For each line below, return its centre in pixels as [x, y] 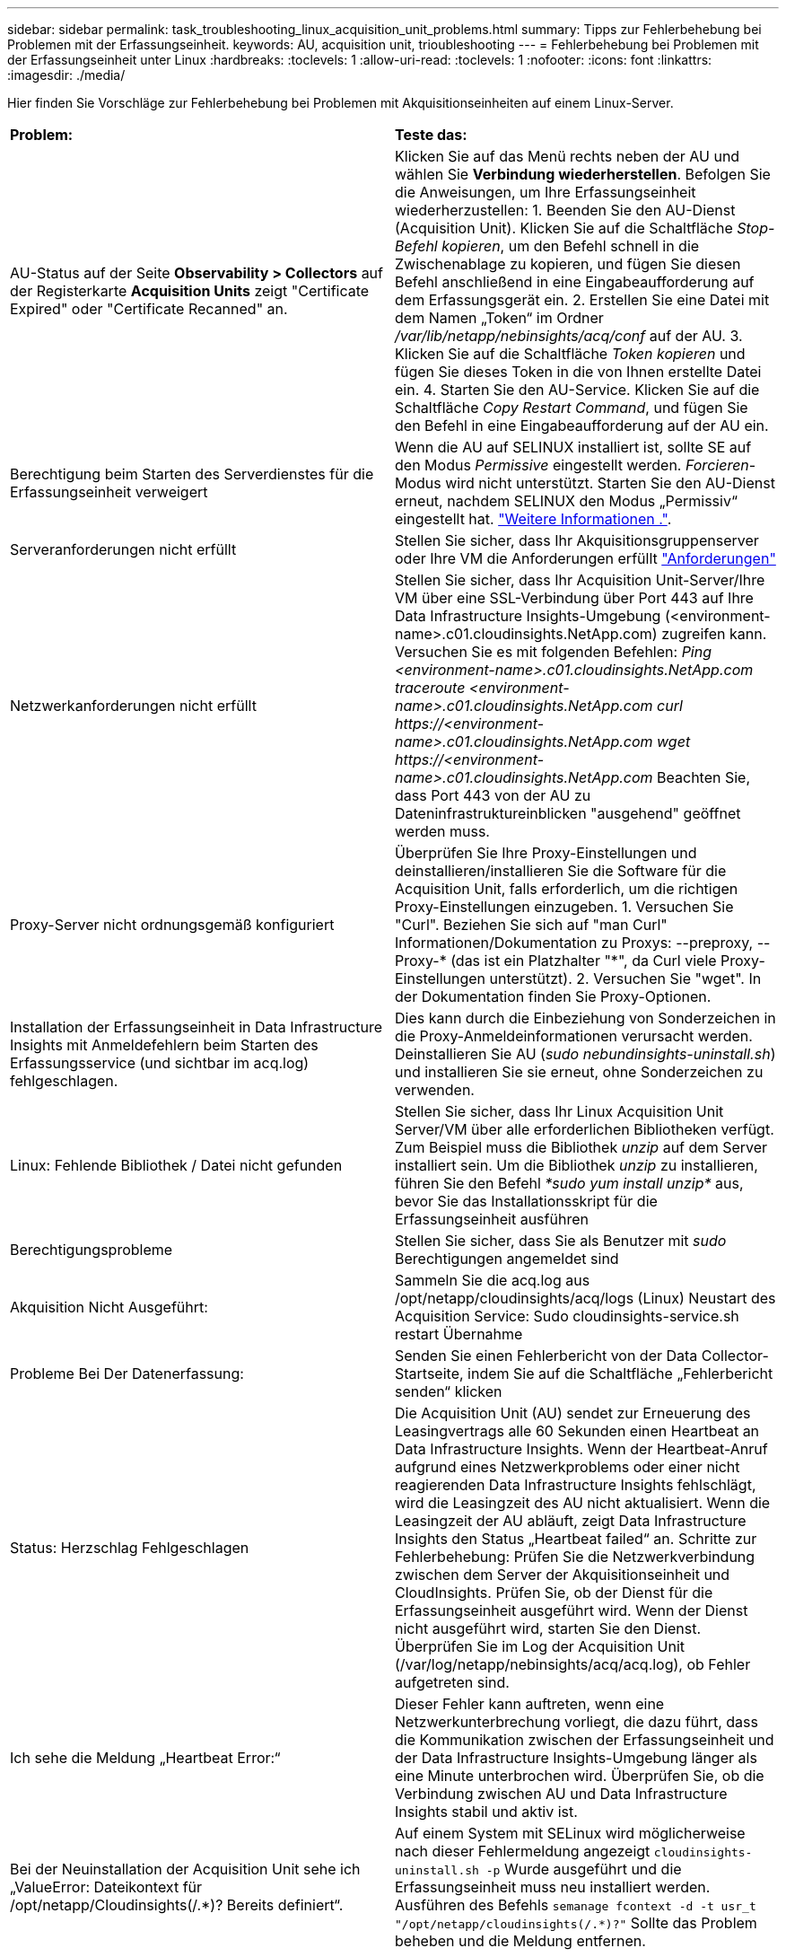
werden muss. [442, 831]
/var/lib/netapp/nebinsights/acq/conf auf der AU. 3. [569, 336]
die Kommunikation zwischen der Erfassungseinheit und [585, 1740]
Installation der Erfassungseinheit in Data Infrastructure [196, 1027]
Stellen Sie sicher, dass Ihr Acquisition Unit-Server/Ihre [580, 580]
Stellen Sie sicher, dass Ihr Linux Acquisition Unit [559, 1111]
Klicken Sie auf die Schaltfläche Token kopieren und [570, 354]
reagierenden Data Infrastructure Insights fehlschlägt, [576, 1485]
